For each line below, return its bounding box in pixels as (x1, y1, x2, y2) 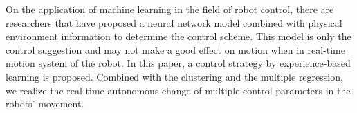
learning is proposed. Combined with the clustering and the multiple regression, (6, 69, 343, 83)
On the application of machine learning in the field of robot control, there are (6, 2, 334, 16)
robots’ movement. (6, 96, 84, 111)
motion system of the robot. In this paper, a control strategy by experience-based (6, 56, 351, 70)
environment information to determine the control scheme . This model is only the (6, 29, 351, 43)
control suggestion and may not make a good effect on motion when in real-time (6, 42, 345, 56)
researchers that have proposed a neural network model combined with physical (6, 15, 342, 30)
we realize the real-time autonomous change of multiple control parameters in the (6, 83, 351, 97)
